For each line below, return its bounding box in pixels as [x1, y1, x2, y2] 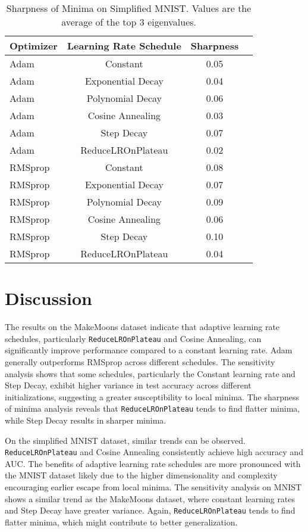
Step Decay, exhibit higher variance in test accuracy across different [5, 379, 252, 391]
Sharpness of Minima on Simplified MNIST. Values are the [6, 1, 252, 15]
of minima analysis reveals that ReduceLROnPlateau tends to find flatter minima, [5, 402, 300, 415]
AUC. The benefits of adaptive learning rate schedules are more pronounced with [5, 457, 301, 469]
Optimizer [10, 39, 58, 52]
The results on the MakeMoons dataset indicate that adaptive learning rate [5, 321, 280, 333]
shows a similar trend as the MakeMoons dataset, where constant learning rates [5, 492, 296, 505]
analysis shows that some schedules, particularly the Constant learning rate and [5, 367, 296, 379]
